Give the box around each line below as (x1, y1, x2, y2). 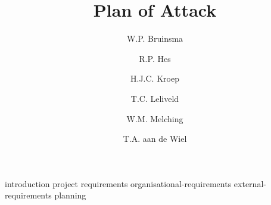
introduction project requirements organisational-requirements (5, 177, 232, 190)
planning (54, 189, 86, 201)
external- (233, 177, 266, 190)
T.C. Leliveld (130, 92, 179, 104)
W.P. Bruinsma (126, 32, 183, 45)
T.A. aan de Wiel (123, 132, 187, 145)
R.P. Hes (139, 52, 171, 64)
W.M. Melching (126, 112, 183, 125)
